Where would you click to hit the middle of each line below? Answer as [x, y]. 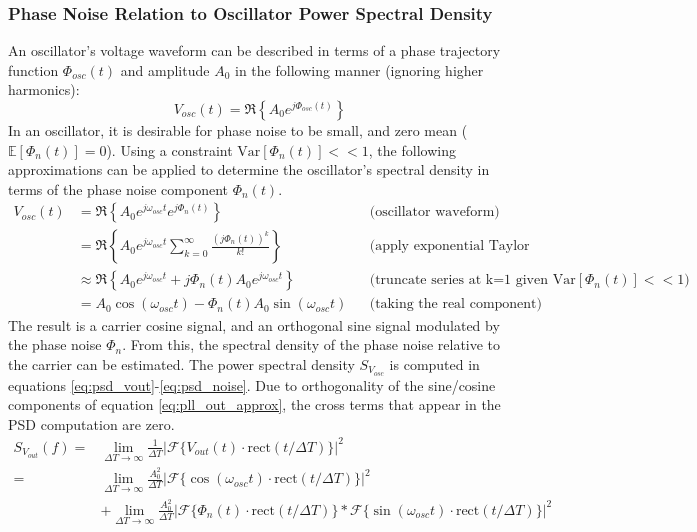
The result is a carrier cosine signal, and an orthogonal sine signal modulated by [254, 324]
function [33, 69]
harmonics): [44, 89]
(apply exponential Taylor [449, 246]
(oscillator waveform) [434, 212]
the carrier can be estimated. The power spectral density [181, 363]
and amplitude [165, 69]
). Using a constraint [169, 149]
